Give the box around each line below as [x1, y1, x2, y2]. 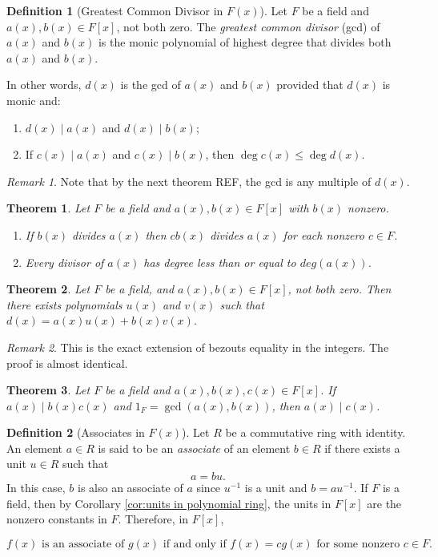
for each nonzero [283, 226, 364, 243]
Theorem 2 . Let [6, 281, 90, 297]
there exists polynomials [6, 296, 123, 313]
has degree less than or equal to [143, 253, 296, 270]
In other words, [6, 76, 82, 93]
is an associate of [42, 538, 125, 550]
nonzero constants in [6, 511, 107, 527]
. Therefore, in [118, 511, 189, 527]
